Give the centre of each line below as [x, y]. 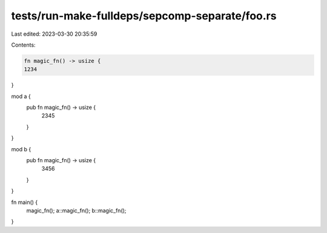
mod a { [21, 96]
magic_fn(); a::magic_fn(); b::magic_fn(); [76, 210]
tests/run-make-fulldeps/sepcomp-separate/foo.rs [144, 16]
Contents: [23, 45]
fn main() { [25, 202]
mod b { [21, 149]
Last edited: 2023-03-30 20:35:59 [54, 34]
